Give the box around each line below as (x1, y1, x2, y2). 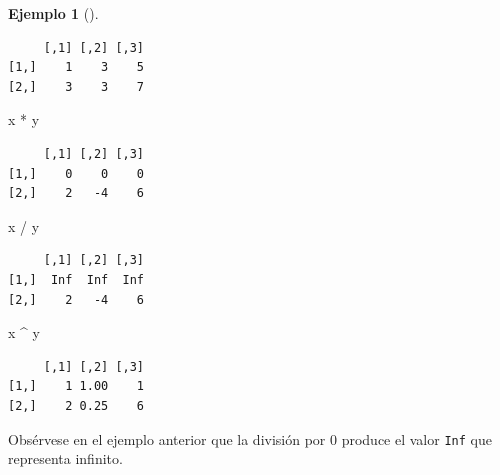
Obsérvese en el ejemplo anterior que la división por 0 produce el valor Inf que (8, 428, 492, 449)
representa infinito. (8, 448, 123, 469)
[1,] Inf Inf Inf (8, 272, 145, 287)
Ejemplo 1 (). (8, 3, 99, 23)
